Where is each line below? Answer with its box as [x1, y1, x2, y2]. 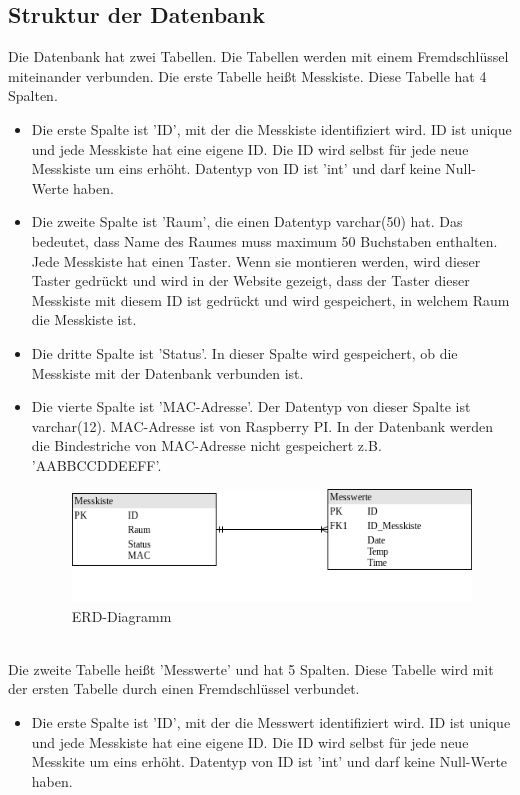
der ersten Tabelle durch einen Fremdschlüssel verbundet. [8, 678, 360, 699]
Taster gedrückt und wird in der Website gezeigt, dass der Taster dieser [31, 270, 470, 291]
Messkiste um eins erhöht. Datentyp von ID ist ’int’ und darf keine [31, 158, 441, 179]
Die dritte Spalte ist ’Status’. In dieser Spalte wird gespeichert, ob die [31, 342, 458, 363]
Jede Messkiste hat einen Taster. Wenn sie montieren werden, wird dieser [31, 250, 481, 271]
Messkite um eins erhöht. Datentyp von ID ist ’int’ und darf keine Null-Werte [31, 751, 508, 772]
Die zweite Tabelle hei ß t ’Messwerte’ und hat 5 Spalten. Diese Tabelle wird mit [8, 658, 494, 679]
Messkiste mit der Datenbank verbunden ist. [31, 362, 304, 383]
